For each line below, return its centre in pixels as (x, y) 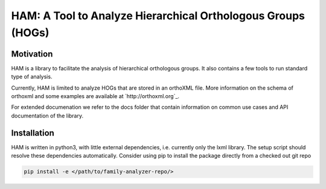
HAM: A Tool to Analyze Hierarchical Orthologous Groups (158, 16)
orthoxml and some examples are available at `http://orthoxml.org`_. (95, 96)
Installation (33, 133)
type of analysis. (32, 77)
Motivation (32, 54)
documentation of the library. (47, 116)
